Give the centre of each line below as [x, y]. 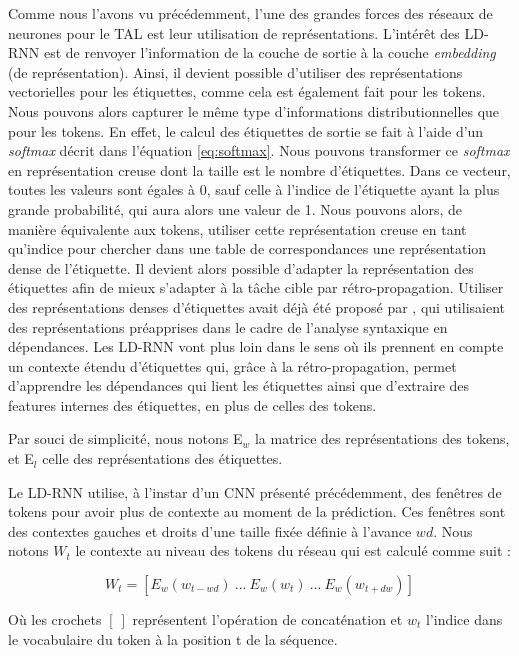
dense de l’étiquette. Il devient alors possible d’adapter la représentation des [241, 267]
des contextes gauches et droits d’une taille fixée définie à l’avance [210, 530]
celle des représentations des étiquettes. [162, 458]
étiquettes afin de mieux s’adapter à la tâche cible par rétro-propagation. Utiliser [256, 287]
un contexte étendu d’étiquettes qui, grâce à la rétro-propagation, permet [232, 365]
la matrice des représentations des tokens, [382, 438]
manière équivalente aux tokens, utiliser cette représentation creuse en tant [237, 228]
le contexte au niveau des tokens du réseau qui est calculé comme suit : [293, 550]
